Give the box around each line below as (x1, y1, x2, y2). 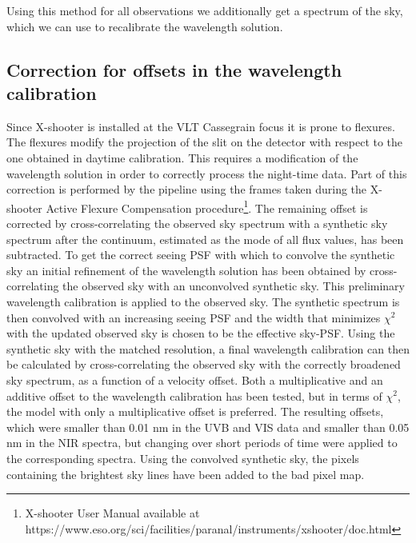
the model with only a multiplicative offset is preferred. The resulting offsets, (6, 403, 384, 420)
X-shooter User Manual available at (25, 505, 200, 521)
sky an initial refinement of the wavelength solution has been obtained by (6, 262, 366, 278)
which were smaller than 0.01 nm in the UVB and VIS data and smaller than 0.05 (6, 418, 410, 435)
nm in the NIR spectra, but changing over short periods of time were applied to (6, 434, 398, 451)
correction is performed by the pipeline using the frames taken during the (6, 181, 367, 198)
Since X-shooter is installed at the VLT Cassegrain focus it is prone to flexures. (6, 118, 395, 134)
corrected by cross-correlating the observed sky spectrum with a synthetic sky (6, 215, 388, 231)
